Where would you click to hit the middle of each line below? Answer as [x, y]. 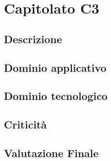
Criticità [25, 124]
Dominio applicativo [55, 67]
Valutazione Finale [51, 153]
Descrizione [33, 39]
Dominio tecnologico [56, 96]
